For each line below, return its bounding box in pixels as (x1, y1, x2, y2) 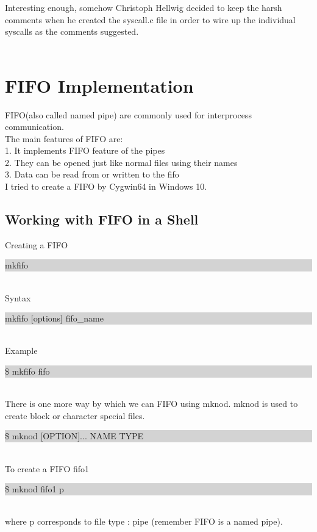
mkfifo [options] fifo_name (5, 312, 104, 325)
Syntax (5, 291, 31, 304)
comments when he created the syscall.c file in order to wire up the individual (5, 13, 296, 26)
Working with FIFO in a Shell (5, 210, 199, 229)
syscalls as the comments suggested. (5, 25, 139, 38)
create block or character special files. (5, 409, 145, 422)
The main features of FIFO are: (5, 132, 123, 145)
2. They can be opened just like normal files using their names (5, 156, 238, 168)
